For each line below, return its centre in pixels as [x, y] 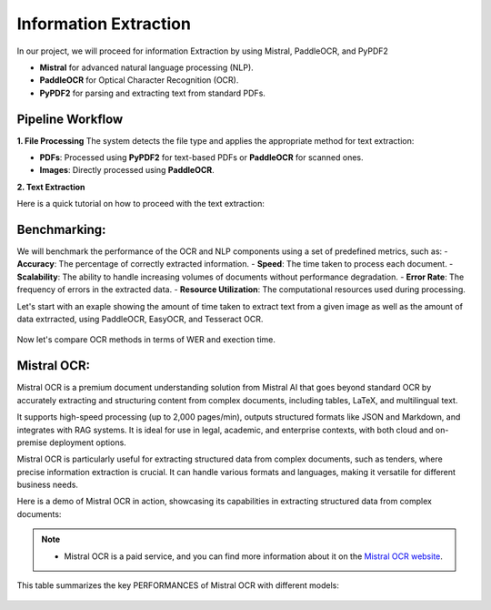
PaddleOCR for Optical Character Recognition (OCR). [139, 80]
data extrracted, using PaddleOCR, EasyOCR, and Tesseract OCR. [140, 320]
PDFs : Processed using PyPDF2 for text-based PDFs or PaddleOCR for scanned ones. [201, 158]
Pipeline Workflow [70, 119]
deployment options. [87, 442]
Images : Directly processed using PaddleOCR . [127, 170]
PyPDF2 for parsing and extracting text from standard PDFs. [152, 93]
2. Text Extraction [51, 187]
